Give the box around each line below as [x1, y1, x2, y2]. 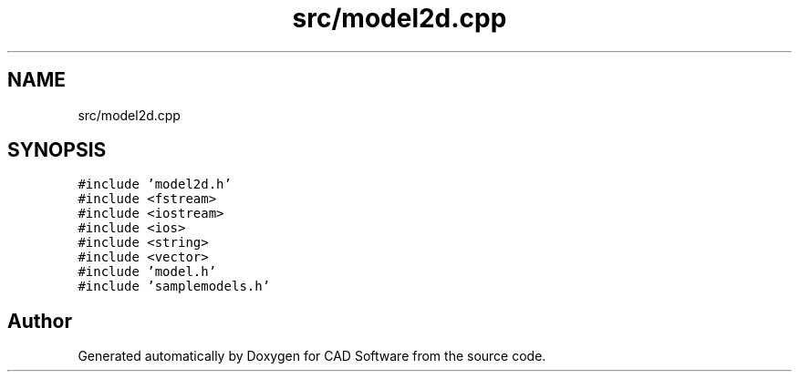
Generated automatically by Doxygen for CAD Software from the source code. [78, 348, 546, 364]
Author [7, 309, 72, 333]
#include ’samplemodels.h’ [78, 279, 271, 294]
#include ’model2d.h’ [78, 177, 232, 192]
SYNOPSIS [7, 138, 107, 162]
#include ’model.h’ [78, 264, 217, 280]
